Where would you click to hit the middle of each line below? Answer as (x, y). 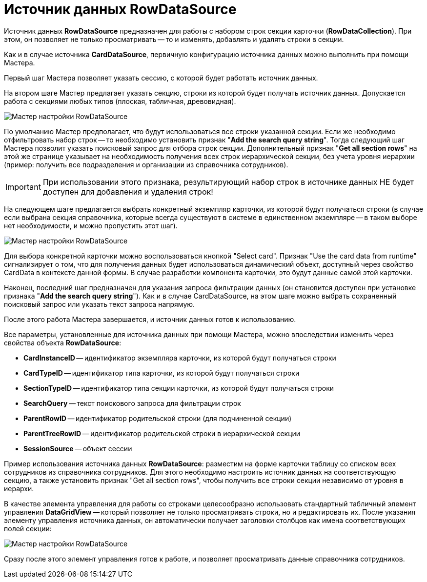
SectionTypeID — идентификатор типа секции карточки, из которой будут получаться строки (179, 388)
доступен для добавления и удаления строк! (128, 191)
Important (23, 187)
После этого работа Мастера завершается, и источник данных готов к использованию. (150, 319)
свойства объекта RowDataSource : (63, 342)
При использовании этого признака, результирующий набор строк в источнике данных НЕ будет (228, 182)
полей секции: (28, 528)
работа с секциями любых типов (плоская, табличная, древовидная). (120, 101)
